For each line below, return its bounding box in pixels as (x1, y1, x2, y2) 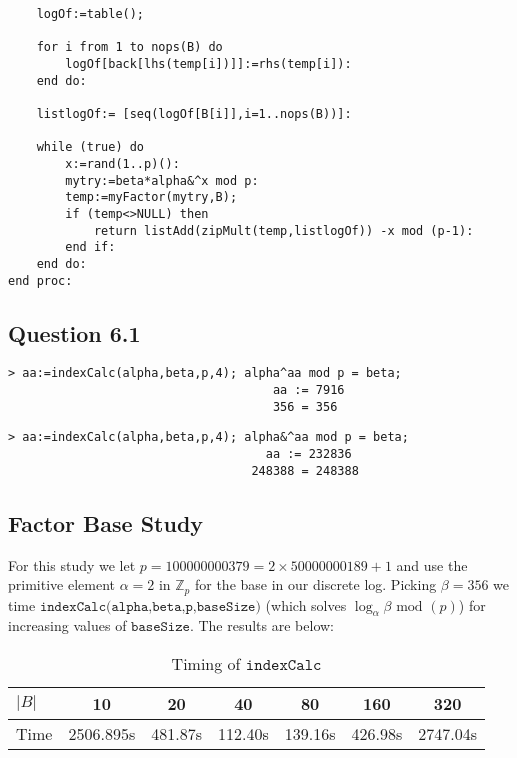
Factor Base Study (8, 507, 204, 538)
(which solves (265, 594, 347, 615)
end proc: (8, 273, 73, 288)
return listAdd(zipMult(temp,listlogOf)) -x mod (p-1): (93, 223, 474, 238)
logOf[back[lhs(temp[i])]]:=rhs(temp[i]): (65, 56, 352, 71)
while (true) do (36, 140, 145, 155)
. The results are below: (189, 615, 334, 636)
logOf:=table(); (36, 7, 145, 21)
